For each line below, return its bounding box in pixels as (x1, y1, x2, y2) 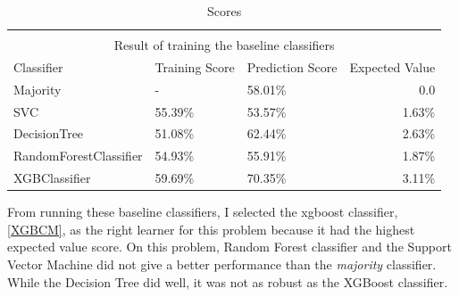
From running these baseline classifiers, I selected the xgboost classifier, (7, 202, 398, 221)
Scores (207, 2, 242, 20)
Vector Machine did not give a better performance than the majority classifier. (7, 255, 437, 274)
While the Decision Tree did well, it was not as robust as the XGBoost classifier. (7, 272, 448, 291)
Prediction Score (246, 57, 338, 76)
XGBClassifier (13, 169, 91, 187)
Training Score (154, 57, 235, 76)
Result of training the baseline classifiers (113, 36, 335, 54)
